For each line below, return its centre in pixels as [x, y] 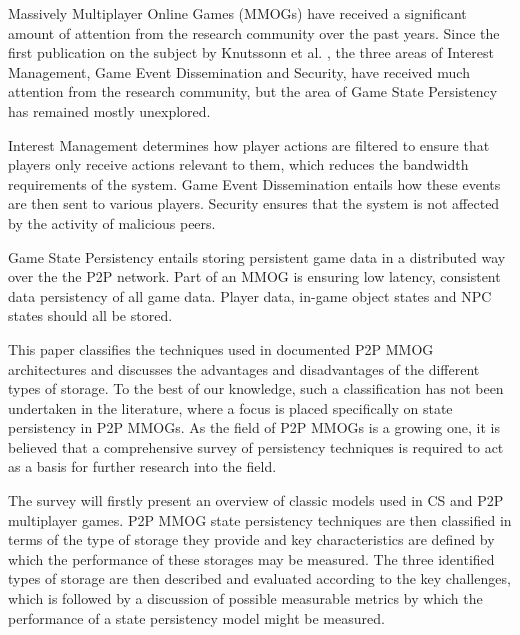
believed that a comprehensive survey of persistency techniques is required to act [256, 446]
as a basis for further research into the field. [142, 466]
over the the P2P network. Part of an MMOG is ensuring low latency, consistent [254, 276]
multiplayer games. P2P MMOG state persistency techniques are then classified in [260, 519]
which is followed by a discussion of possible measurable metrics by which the [245, 598]
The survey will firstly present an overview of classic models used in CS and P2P [256, 500]
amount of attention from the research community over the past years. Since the [254, 32]
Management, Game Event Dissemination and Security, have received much [239, 71]
